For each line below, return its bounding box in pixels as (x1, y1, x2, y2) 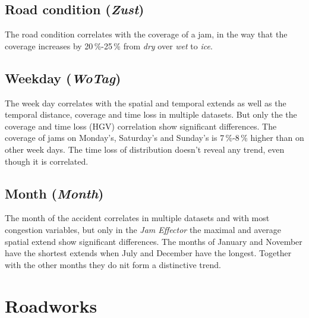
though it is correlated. (5, 155, 89, 167)
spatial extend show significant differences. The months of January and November (5, 235, 302, 247)
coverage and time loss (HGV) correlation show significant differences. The (5, 119, 277, 132)
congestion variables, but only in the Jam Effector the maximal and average (5, 223, 281, 235)
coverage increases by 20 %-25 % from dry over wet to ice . (5, 39, 213, 52)
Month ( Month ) (5, 184, 104, 202)
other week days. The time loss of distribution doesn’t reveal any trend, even (5, 143, 285, 155)
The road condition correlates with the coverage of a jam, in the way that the (5, 28, 288, 40)
